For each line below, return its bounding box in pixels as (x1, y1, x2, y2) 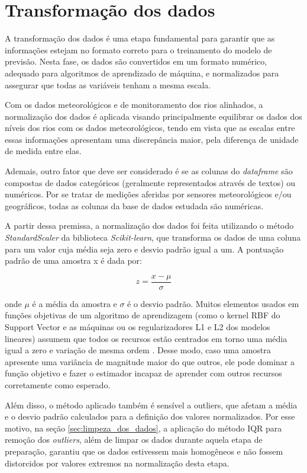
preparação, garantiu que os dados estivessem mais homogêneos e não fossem (5, 445, 283, 457)
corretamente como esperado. (5, 379, 111, 391)
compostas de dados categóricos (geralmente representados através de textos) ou (5, 176, 296, 188)
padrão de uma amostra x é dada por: (5, 254, 142, 267)
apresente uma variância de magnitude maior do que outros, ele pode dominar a (5, 355, 295, 367)
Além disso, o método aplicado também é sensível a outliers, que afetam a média (5, 398, 298, 411)
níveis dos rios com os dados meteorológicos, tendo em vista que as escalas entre (5, 122, 295, 134)
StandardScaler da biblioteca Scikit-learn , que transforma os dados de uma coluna (5, 231, 301, 244)
